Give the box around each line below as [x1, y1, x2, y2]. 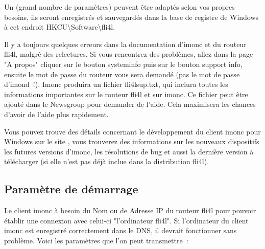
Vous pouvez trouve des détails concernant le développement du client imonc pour [4, 126, 261, 137]
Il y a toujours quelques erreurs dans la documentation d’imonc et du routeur [4, 38, 247, 49]
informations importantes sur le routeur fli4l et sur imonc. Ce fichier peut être [4, 88, 248, 99]
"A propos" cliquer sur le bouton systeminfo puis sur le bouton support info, [4, 58, 243, 69]
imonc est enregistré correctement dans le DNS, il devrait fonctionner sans [4, 225, 237, 236]
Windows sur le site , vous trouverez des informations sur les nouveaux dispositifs [4, 136, 259, 147]
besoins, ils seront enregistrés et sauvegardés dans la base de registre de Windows [4, 11, 259, 22]
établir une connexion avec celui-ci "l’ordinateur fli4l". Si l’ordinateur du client [4, 215, 249, 225]
